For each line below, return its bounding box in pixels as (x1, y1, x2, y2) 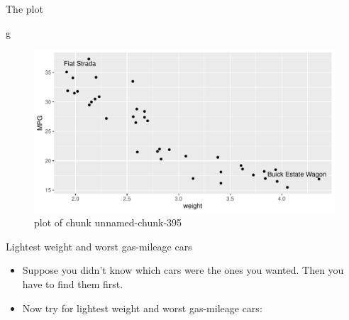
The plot (6, 1, 43, 16)
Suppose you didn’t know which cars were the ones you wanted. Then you (22, 263, 344, 277)
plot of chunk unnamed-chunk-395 (34, 215, 182, 230)
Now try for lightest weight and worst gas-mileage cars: (22, 300, 262, 315)
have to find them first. (22, 276, 123, 291)
